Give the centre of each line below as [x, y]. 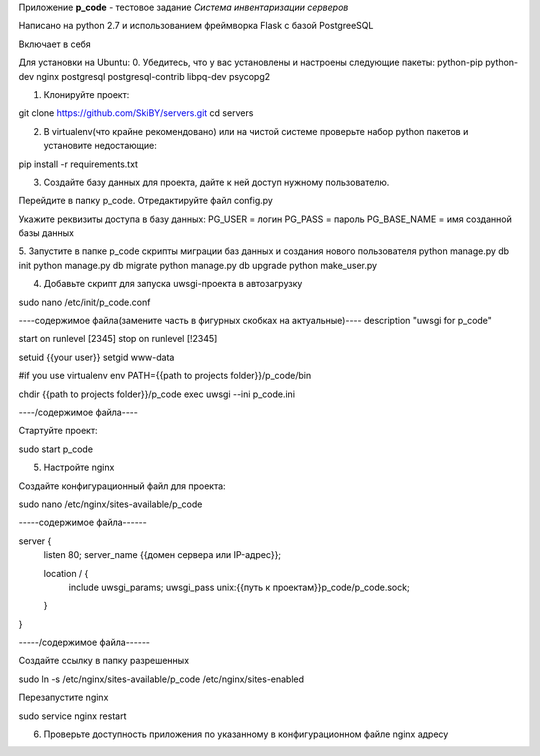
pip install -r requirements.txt [78, 164]
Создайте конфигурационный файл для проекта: [122, 486]
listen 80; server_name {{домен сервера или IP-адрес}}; [162, 555]
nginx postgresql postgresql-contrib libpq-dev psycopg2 [153, 76]
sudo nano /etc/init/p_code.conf [84, 302]
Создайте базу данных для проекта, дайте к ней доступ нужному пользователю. [216, 182]
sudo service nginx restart [72, 716]
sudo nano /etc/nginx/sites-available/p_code [110, 504]
